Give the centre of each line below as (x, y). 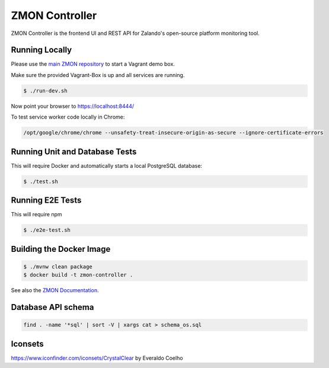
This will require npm (36, 215)
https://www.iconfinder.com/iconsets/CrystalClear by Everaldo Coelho (97, 358)
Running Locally (41, 50)
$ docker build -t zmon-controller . (78, 275)
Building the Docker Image (61, 249)
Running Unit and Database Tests (74, 151)
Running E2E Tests (46, 201)
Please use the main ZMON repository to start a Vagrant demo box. (93, 64)
